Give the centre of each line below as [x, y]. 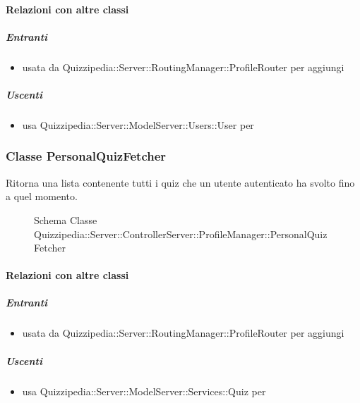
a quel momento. [42, 196]
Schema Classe [66, 219]
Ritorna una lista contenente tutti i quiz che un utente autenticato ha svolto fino [180, 182]
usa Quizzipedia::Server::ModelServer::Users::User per [138, 124]
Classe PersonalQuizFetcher [86, 156]
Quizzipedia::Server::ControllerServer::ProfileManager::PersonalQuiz [181, 234]
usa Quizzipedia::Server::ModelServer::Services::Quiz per [144, 391]
